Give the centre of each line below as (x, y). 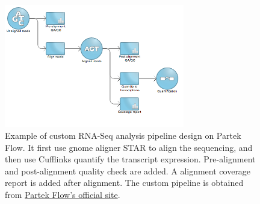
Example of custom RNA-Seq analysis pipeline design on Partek (123, 135)
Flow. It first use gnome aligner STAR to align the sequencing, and (129, 147)
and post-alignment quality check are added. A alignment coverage (128, 171)
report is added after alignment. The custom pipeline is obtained (124, 183)
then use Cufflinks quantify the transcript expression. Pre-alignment (130, 159)
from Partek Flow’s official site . (63, 195)
